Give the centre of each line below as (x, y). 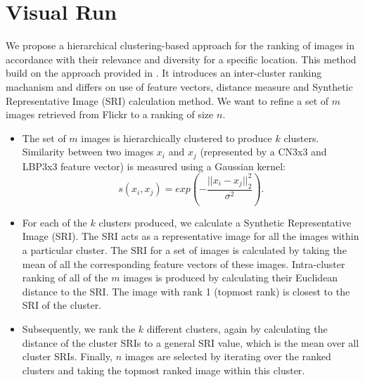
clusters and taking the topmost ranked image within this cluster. (164, 370)
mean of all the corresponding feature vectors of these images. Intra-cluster (184, 263)
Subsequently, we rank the (79, 329)
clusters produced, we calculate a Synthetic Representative (225, 222)
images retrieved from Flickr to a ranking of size (110, 114)
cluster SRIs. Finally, (67, 356)
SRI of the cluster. (62, 305)
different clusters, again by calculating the (237, 329)
